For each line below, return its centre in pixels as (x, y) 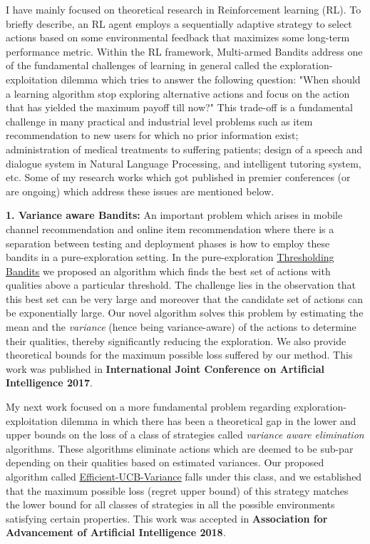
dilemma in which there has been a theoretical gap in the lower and (209, 420)
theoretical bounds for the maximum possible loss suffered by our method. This (179, 355)
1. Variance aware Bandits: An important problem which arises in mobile (174, 215)
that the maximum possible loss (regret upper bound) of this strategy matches (177, 490)
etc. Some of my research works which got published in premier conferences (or (178, 177)
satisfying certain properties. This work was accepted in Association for (167, 518)
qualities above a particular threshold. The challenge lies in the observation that (181, 285)
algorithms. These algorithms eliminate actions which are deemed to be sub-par (180, 448)
